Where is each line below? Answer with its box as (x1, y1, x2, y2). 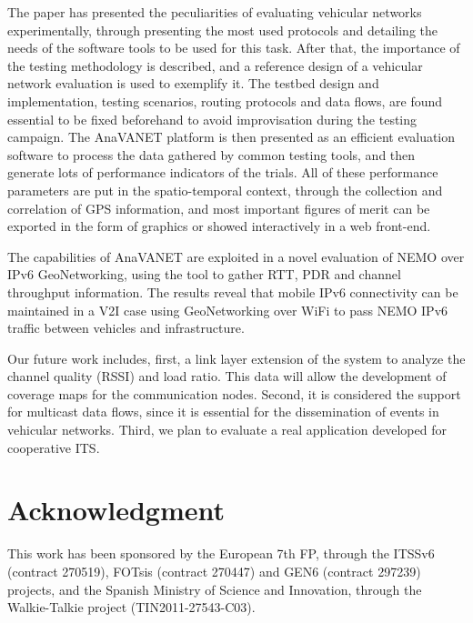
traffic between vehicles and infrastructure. (7, 318, 245, 337)
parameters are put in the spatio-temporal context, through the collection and (7, 180, 443, 199)
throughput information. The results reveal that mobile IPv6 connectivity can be (7, 282, 458, 301)
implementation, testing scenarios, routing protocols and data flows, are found (7, 91, 443, 110)
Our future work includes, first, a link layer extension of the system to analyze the (7, 348, 466, 367)
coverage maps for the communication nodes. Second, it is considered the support (7, 384, 461, 403)
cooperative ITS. (7, 437, 100, 457)
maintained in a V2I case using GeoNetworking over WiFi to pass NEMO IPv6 (7, 300, 448, 319)
